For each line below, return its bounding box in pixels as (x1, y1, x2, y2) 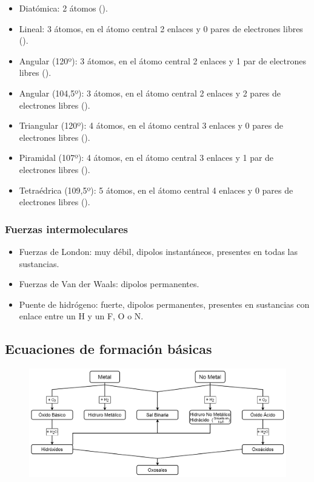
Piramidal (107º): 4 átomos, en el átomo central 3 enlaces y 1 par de (19, 151, 274, 164)
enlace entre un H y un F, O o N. (19, 310, 144, 322)
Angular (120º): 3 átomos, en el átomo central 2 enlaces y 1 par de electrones (19, 54, 307, 67)
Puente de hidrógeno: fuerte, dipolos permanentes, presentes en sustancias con (19, 297, 310, 310)
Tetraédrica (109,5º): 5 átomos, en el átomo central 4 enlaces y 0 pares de (19, 183, 293, 196)
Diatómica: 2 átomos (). (19, 2, 108, 14)
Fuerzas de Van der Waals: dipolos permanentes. (19, 277, 199, 290)
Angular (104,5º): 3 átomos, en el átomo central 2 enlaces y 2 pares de (19, 86, 281, 99)
